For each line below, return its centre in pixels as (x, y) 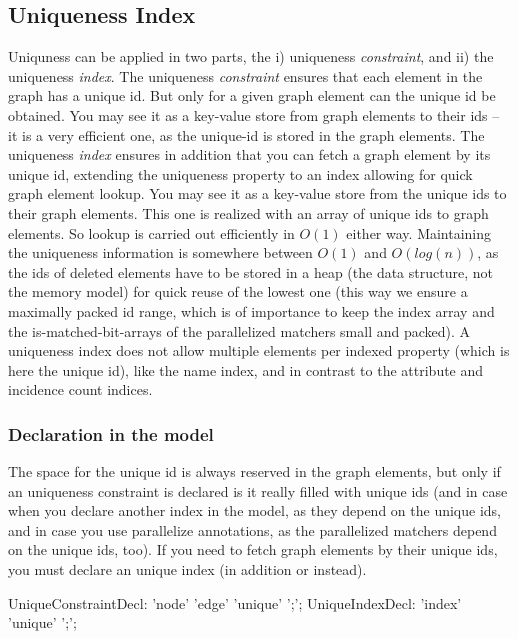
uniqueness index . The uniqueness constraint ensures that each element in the (245, 75)
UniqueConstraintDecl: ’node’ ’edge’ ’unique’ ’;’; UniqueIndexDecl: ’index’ (235, 602)
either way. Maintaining (419, 232)
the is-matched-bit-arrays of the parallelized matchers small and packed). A (239, 330)
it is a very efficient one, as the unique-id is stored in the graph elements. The (246, 134)
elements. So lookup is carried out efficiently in (151, 232)
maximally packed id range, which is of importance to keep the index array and (251, 310)
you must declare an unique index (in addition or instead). (187, 569)
